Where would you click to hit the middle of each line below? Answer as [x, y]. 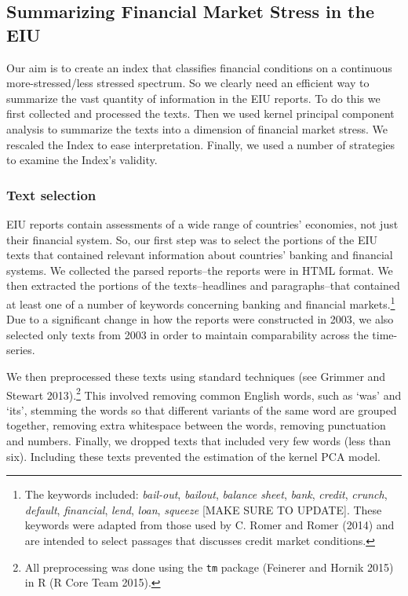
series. [21, 350]
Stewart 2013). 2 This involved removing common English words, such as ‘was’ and [204, 393]
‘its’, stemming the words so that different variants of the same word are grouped [202, 410]
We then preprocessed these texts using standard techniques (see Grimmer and [196, 376]
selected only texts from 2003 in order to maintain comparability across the [188, 334]
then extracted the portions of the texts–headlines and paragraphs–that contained [203, 285]
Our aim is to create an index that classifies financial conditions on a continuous [199, 67]
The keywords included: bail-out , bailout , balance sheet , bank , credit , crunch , [206, 494]
